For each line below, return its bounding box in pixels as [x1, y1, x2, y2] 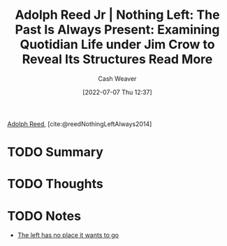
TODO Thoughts [7, 176, 103, 192]
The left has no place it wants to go [17, 231, 119, 240]
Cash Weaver [98, 74, 137, 83]
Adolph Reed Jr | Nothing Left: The [15, 7, 220, 23]
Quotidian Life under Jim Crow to [20, 37, 215, 52]
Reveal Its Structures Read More [22, 52, 213, 68]
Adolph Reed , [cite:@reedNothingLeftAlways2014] [7, 119, 152, 128]
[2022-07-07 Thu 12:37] [82, 88, 152, 96]
